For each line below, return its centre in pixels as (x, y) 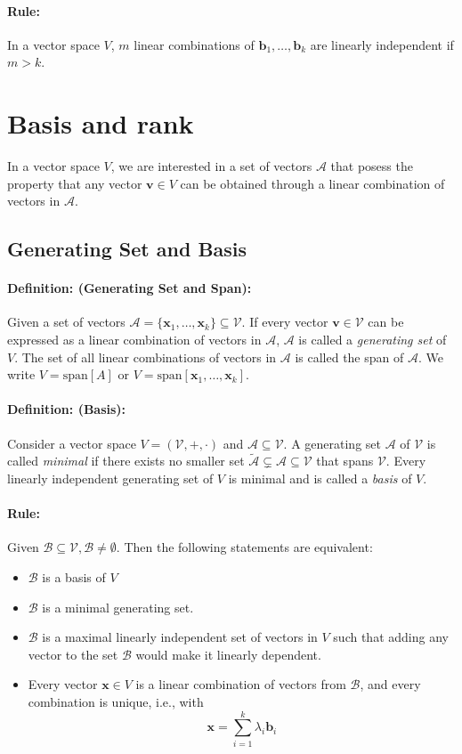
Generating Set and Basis (127, 249)
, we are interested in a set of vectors (211, 166)
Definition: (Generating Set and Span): (130, 288)
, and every (390, 684)
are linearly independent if (382, 44)
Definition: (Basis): (67, 409)
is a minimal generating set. (118, 607)
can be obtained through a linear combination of (312, 183)
